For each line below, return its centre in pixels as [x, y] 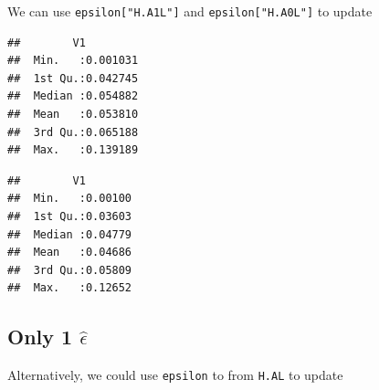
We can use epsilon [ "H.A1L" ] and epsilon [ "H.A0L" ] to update [190, 11]
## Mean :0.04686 [70, 253]
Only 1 [40, 337]
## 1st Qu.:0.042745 [73, 78]
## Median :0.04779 [70, 234]
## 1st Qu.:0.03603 [70, 216]
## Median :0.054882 [73, 96]
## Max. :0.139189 [73, 150]
